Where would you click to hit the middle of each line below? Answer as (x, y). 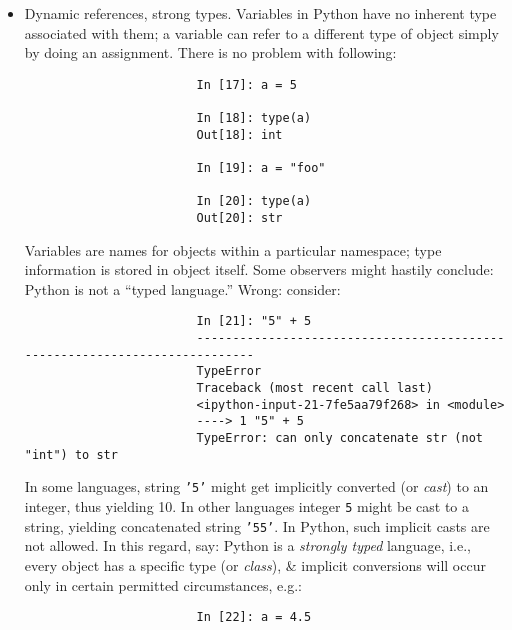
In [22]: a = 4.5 (254, 617)
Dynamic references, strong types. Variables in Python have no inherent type (260, 13)
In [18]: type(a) (254, 118)
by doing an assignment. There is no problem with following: (210, 52)
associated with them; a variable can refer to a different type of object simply (261, 32)
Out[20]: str (239, 218)
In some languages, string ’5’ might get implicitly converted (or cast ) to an (256, 486)
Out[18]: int (239, 134)
